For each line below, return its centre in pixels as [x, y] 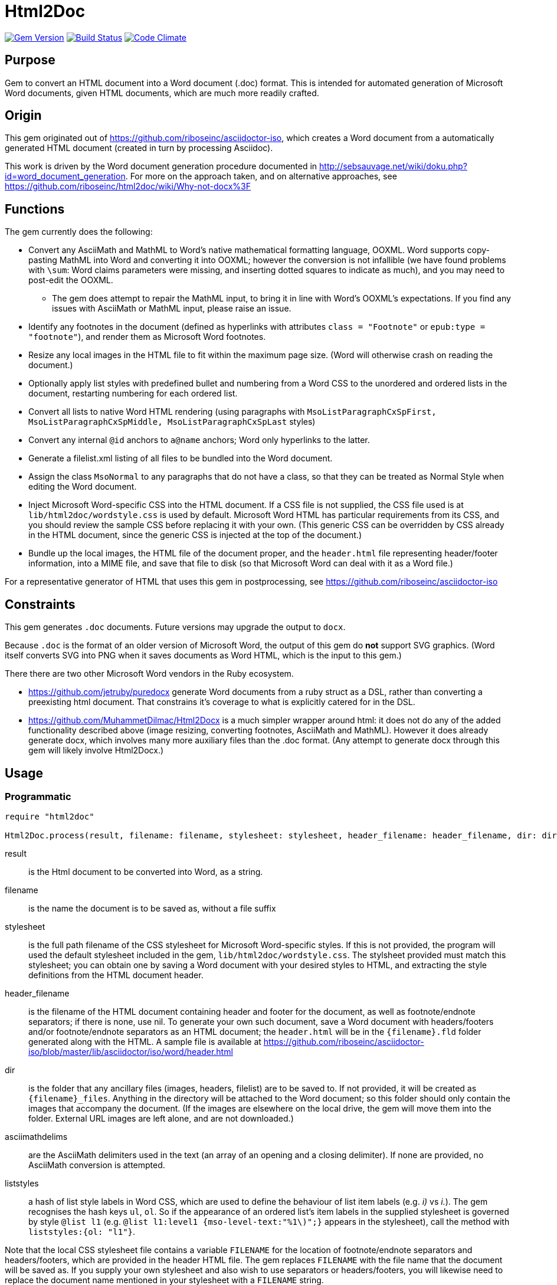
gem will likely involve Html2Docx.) [96, 750]
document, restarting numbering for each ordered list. [133, 394]
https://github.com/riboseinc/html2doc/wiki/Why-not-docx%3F [128, 186]
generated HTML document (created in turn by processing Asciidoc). [139, 148]
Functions [35, 209]
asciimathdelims [36, 1137]
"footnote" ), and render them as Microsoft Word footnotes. [147, 337]
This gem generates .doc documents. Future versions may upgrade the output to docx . [175, 627]
